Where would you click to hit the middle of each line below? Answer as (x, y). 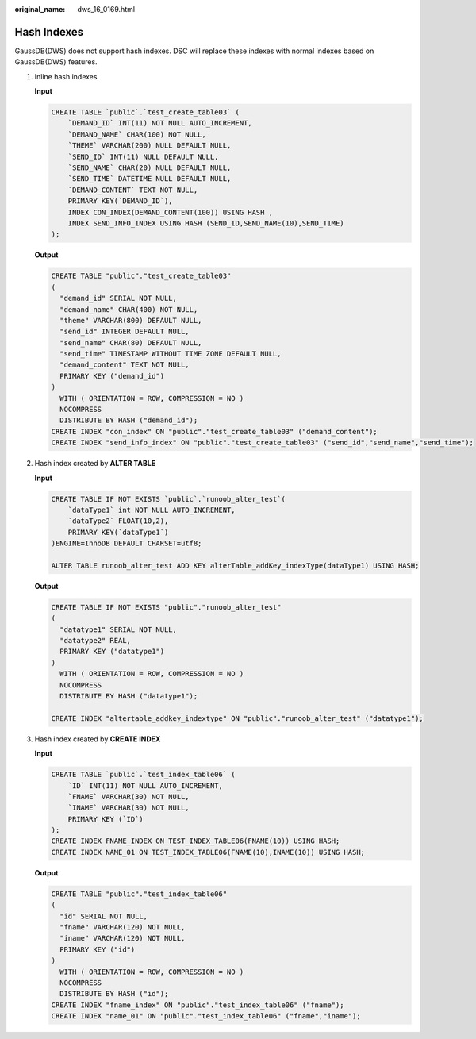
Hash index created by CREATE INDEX (98, 739)
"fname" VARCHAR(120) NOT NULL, (123, 927)
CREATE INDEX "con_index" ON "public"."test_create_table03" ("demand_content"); (215, 431)
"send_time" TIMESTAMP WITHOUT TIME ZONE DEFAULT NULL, (171, 354)
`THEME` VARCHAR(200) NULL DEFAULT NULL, (150, 146)
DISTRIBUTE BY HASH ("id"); (114, 994)
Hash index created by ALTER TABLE (95, 464)
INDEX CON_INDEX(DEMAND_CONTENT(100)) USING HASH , (171, 212)
